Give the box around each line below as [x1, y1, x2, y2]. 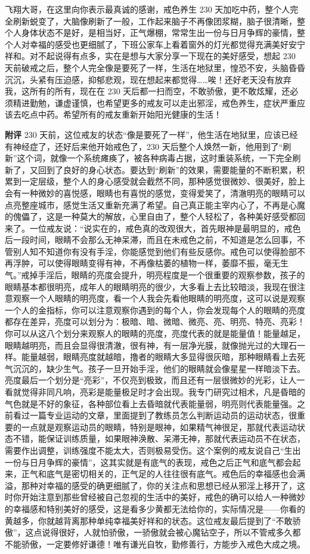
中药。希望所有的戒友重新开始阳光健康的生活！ [38, 108, 222, 121]
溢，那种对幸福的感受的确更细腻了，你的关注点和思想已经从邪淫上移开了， [5, 479, 297, 491]
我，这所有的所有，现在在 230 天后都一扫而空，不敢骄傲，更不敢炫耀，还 [5, 85, 290, 97]
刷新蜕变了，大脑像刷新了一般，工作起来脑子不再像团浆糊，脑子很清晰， [13, 14, 297, 27]
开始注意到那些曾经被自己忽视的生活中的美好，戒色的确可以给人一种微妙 [21, 491, 305, 503]
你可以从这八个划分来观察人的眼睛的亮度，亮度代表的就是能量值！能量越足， [5, 327, 305, 340]
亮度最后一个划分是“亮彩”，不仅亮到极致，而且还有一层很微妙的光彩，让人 [5, 374, 297, 386]
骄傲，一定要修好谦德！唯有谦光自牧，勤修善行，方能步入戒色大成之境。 [21, 537, 305, 550]
